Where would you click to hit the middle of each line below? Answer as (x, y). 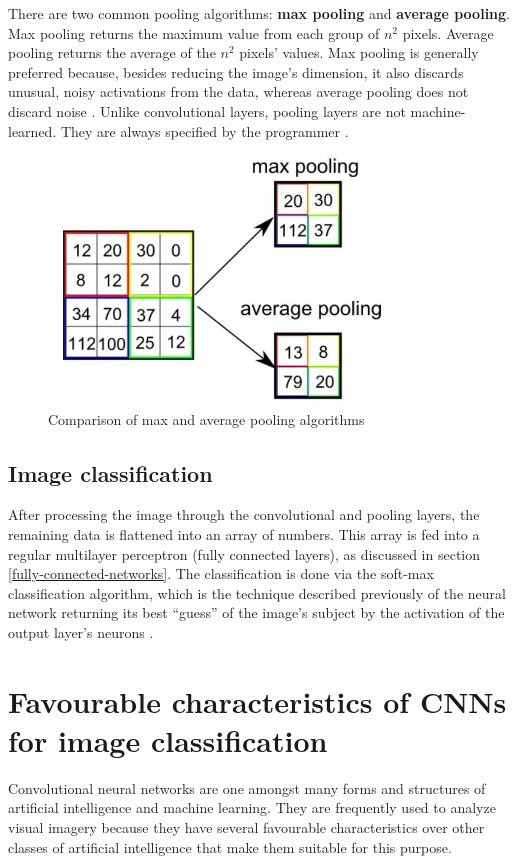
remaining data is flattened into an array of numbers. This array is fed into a (244, 533)
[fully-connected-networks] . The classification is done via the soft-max (221, 573)
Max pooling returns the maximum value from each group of (194, 32)
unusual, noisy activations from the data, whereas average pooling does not (238, 91)
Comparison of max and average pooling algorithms (206, 418)
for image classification (168, 739)
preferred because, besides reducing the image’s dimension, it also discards (236, 71)
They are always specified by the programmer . (204, 130)
